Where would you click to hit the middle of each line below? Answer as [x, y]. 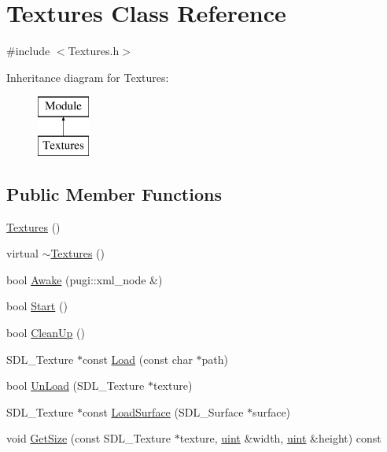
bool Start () [37, 306]
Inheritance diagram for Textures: [88, 77]
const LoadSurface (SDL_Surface [163, 411]
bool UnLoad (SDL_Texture [76, 385]
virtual [22, 253]
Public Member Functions [114, 193]
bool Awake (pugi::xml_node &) [85, 279]
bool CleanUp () [46, 333]
